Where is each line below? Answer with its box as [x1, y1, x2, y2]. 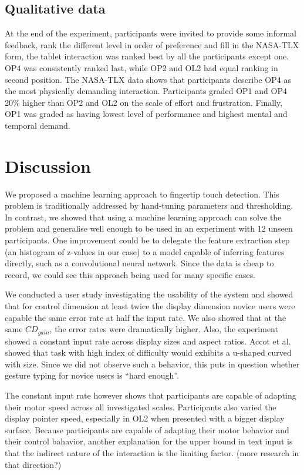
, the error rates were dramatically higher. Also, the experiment [49, 323, 278, 335]
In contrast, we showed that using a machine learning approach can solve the [5, 210, 282, 223]
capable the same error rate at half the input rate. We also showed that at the [5, 311, 286, 323]
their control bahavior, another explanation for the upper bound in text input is [5, 435, 293, 447]
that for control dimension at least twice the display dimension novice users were [5, 300, 295, 312]
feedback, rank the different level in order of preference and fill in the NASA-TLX [5, 38, 299, 51]
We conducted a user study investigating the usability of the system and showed [5, 288, 293, 300]
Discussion [5, 153, 91, 178]
